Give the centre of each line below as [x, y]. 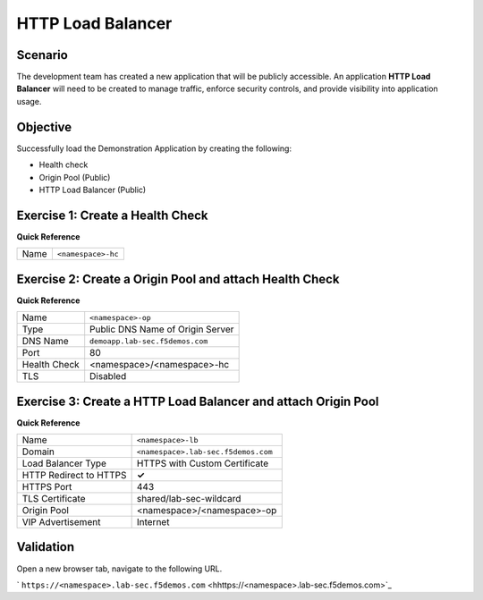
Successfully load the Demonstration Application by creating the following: [154, 148]
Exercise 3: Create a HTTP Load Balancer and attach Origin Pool [198, 401]
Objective [44, 127]
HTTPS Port [47, 487]
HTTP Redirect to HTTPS [74, 476]
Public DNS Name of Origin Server [162, 329]
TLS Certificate [54, 499]
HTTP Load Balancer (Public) [93, 190]
